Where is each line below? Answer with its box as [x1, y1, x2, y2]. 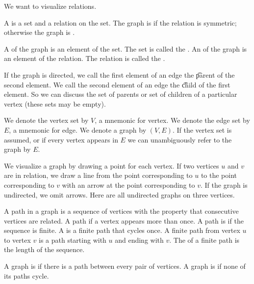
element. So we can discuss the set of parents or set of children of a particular [4, 89, 237, 99]
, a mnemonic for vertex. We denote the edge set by [95, 115, 250, 125]
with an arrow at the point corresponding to [62, 179, 195, 190]
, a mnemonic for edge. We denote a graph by [9, 124, 147, 135]
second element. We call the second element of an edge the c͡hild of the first [4, 79, 230, 89]
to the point [201, 170, 237, 180]
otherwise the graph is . [4, 27, 75, 37]
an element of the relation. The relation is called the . [4, 53, 165, 63]
